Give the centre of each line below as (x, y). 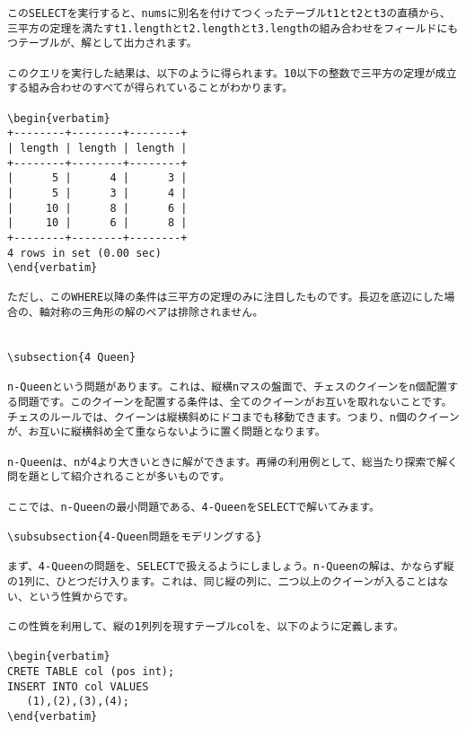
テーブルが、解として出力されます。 (107, 44)
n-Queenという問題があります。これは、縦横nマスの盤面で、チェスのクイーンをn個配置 (228, 387)
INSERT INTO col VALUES (78, 686)
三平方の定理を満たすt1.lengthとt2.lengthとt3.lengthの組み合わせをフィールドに (228, 28)
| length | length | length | (97, 148)
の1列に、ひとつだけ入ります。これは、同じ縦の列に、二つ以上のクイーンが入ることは (223, 581)
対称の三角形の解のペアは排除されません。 (157, 313)
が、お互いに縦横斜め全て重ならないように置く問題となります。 (167, 432)
